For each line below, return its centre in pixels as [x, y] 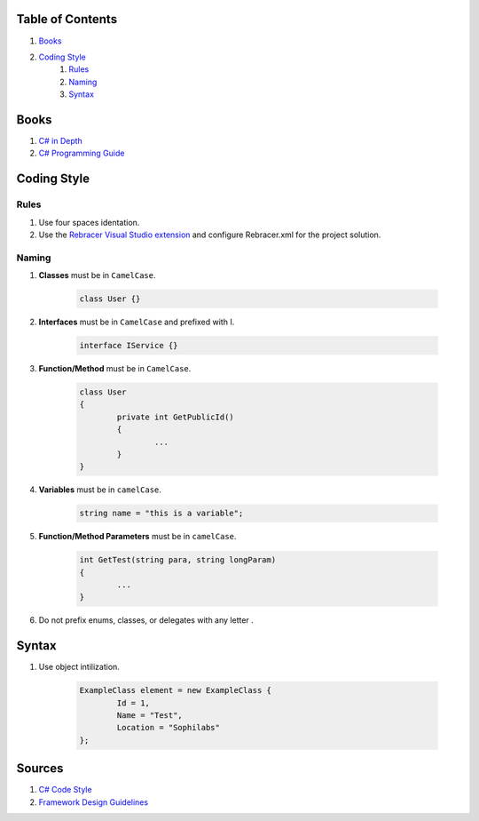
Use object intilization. [79, 667]
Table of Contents [67, 19]
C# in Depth [61, 140]
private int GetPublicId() [175, 417]
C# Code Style [65, 790]
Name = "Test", [150, 716]
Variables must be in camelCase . [100, 490]
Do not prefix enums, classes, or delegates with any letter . [146, 620]
